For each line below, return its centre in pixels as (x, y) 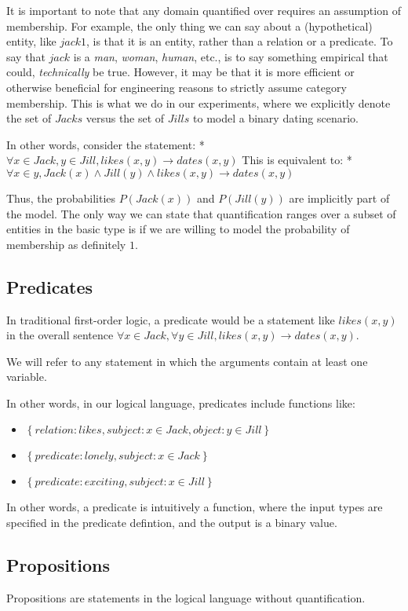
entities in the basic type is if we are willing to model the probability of (178, 229)
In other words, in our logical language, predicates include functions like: (181, 402)
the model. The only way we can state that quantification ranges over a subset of (201, 213)
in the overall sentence (60, 335)
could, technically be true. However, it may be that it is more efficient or (180, 72)
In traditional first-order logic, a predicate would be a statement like (171, 319)
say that (26, 56)
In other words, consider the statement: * (106, 144)
